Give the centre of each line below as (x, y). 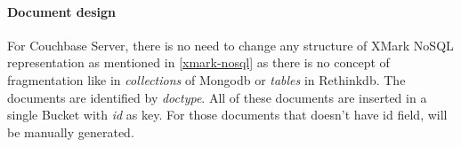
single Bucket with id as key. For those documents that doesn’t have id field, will (227, 115)
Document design (61, 11)
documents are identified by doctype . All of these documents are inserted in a (217, 97)
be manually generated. (71, 132)
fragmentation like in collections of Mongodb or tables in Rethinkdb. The (206, 79)
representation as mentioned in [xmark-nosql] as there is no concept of (198, 62)
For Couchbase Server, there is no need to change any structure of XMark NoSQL (230, 45)
